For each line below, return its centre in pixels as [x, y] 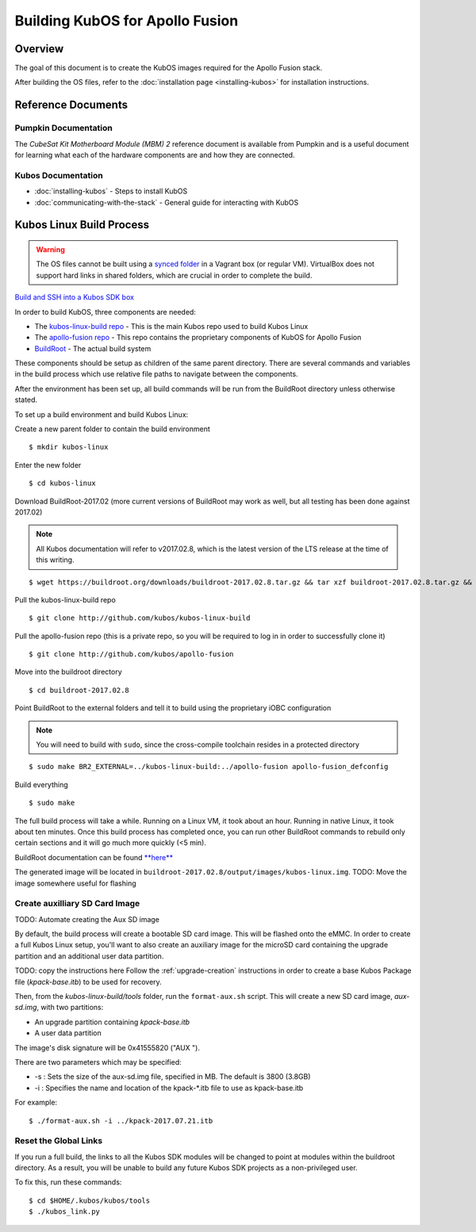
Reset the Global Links [59, 1141]
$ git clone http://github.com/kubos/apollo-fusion [131, 654]
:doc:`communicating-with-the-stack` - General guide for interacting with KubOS [167, 202]
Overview [39, 49]
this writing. [55, 560]
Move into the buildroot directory [68, 672]
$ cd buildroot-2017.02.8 [79, 690]
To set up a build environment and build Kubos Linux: [102, 414]
